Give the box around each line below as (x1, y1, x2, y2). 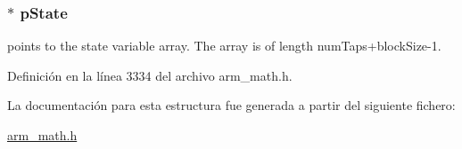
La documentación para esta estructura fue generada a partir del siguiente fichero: (7, 96, 456, 114)
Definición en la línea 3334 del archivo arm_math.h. (7, 66, 293, 84)
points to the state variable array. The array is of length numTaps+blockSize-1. (7, 36, 441, 55)
